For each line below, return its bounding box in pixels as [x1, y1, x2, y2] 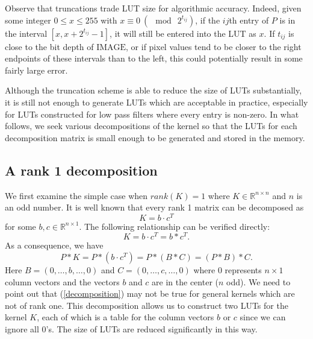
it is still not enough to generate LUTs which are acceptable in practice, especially [5, 95, 308, 108]
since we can [240, 311, 286, 323]
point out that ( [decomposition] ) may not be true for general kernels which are [5, 287, 295, 300]
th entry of [229, 13, 269, 26]
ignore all [5, 323, 39, 335]
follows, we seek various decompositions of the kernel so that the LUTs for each [5, 119, 297, 132]
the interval [5, 27, 48, 39]
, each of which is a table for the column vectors [37, 311, 214, 323]
